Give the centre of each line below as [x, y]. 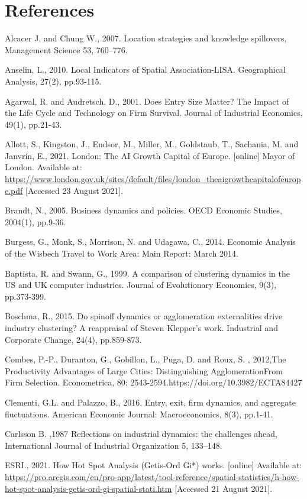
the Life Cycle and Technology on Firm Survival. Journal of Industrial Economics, [154, 113]
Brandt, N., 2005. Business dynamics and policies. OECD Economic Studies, [143, 210]
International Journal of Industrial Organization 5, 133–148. [114, 445]
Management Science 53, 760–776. [66, 49]
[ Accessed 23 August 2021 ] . [75, 190]
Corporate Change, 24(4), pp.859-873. [73, 339]
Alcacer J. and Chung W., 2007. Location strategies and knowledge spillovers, [146, 38]
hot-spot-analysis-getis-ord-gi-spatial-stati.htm [88, 488]
